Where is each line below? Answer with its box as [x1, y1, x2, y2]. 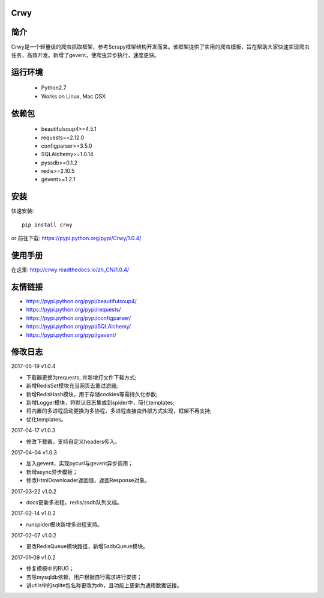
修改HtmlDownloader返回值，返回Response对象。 [26, 477, 150, 484]
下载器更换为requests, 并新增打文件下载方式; [26, 373, 137, 381]
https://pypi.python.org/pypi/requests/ [26, 306, 121, 313]
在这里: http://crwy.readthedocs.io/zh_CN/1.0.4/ [11, 266, 130, 273]
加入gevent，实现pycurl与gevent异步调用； [26, 460, 134, 467]
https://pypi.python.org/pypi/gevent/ [26, 331, 116, 339]
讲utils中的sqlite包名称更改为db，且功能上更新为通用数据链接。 [26, 582, 182, 589]
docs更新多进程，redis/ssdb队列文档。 [26, 498, 122, 506]
